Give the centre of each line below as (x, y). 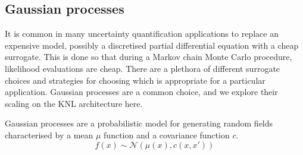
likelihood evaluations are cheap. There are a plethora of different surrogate (143, 68)
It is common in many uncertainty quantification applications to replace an (142, 34)
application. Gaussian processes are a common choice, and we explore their (141, 92)
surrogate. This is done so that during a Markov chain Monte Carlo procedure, (149, 57)
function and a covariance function (167, 135)
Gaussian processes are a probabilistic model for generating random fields (139, 123)
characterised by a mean (49, 135)
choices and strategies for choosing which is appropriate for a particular (135, 80)
